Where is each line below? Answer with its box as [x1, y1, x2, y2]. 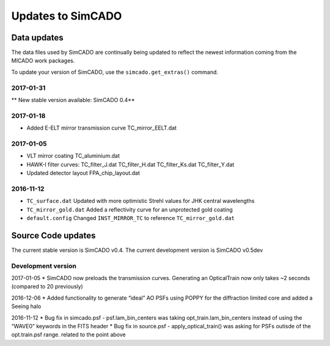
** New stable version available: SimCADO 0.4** [11, 96, 135, 103]
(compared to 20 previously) [11, 283, 84, 290]
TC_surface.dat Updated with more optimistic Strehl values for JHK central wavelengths [26, 197, 255, 205]
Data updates [11, 32, 64, 43]
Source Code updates [11, 230, 96, 241]
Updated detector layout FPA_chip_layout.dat [26, 169, 141, 177]
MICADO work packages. [11, 57, 75, 64]
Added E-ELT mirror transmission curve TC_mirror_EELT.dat [26, 124, 177, 131]
